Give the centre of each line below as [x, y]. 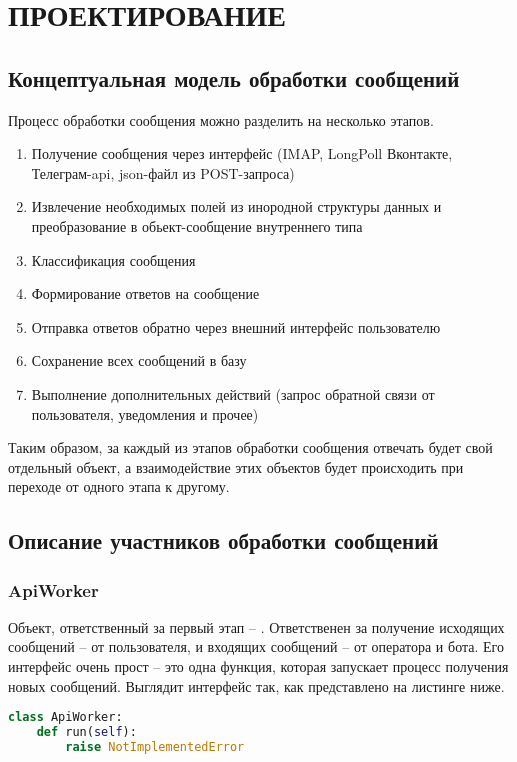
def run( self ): [86, 732]
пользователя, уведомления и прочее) [145, 413]
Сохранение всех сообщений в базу [139, 360]
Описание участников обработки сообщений [223, 540]
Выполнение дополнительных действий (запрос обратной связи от [233, 393]
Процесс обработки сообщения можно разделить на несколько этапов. [221, 119]
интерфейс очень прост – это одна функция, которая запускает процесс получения [258, 666]
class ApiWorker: [65, 717]
